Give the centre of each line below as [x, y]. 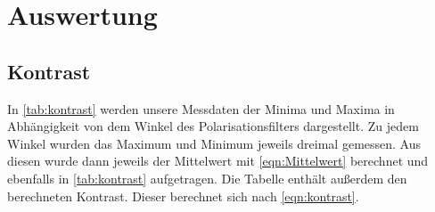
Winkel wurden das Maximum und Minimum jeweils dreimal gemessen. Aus [214, 143]
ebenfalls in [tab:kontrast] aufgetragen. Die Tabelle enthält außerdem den [207, 178]
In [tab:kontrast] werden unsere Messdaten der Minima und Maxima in [201, 108]
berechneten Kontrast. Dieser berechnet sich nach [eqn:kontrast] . [183, 196]
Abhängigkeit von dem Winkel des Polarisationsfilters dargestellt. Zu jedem [213, 126]
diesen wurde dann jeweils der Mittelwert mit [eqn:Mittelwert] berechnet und [218, 161]
